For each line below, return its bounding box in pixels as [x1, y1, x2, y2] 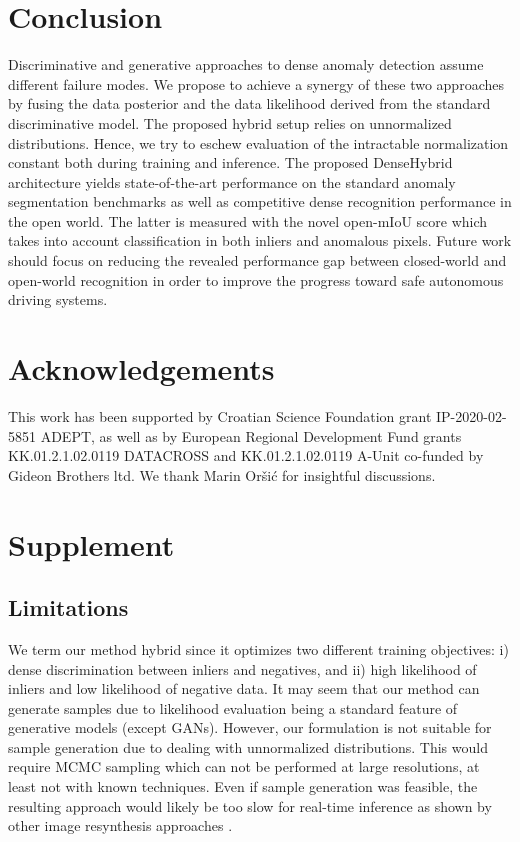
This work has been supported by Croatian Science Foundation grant [8, 405, 432, 426]
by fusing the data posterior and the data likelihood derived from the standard [8, 93, 491, 114]
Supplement [8, 523, 175, 564]
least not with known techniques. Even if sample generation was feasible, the [8, 776, 478, 797]
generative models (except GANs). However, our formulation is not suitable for [8, 717, 492, 738]
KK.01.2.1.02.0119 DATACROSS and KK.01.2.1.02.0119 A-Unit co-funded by [8, 445, 484, 466]
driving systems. [8, 289, 108, 310]
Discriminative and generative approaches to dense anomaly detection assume [8, 54, 484, 75]
